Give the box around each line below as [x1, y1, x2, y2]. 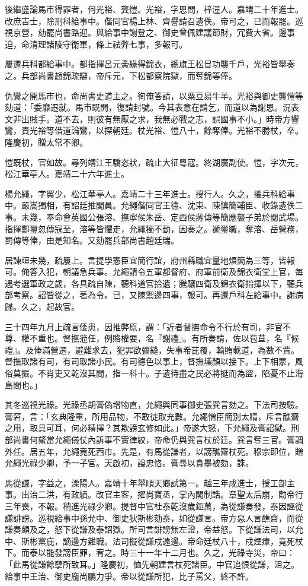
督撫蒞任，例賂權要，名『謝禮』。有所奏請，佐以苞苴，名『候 [62, 332, 299, 344]
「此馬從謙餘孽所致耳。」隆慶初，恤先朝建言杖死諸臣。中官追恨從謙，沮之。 [5, 558, 299, 570]
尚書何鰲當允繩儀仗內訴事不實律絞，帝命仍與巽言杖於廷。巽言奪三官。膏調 [12, 433, 303, 445]
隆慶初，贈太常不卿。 [5, 135, 88, 148]
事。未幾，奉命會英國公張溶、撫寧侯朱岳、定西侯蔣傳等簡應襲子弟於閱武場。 [5, 210, 303, 223]
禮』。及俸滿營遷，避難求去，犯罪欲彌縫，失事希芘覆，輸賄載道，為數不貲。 [5, 343, 299, 356]
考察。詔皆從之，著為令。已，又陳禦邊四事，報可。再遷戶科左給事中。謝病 [12, 289, 303, 301]
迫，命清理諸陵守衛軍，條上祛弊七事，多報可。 [5, 37, 187, 50]
